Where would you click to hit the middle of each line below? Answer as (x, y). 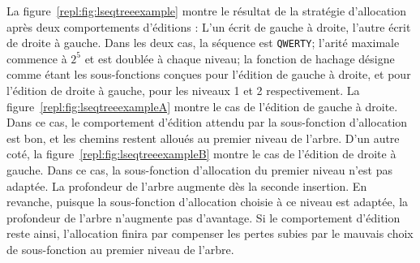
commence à (37, 58)
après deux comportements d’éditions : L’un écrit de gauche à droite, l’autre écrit (209, 26)
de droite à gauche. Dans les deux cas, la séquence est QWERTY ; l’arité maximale (203, 43)
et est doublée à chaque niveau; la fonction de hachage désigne (240, 58)
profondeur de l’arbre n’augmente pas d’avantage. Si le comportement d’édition (204, 217)
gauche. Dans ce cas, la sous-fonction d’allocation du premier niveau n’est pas (199, 170)
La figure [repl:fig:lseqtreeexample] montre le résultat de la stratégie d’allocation (207, 11)
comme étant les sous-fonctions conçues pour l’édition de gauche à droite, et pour (209, 74)
